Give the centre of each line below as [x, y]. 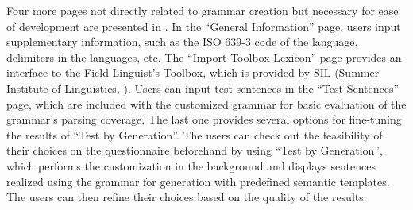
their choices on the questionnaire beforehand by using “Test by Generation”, [195, 150]
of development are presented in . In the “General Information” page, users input [204, 26]
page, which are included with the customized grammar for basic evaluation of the [206, 103]
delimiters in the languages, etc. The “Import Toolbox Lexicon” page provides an [204, 57]
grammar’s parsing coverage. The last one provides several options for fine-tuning [204, 119]
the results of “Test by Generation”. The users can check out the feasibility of [195, 134]
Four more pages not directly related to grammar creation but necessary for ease [203, 10]
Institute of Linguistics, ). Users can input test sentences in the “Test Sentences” [203, 88]
